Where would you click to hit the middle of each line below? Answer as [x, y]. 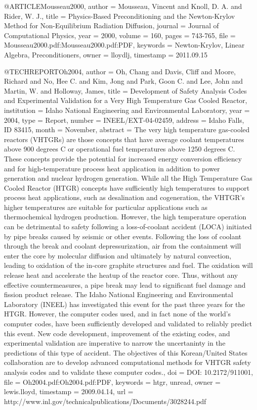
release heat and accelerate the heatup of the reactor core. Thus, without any [121, 275]
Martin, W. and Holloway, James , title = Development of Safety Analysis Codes [126, 90]
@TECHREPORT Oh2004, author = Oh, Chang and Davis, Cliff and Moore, [120, 71]
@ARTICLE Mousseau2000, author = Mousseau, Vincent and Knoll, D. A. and [123, 6]
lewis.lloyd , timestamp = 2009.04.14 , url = [69, 391]
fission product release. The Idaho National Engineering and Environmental [119, 294]
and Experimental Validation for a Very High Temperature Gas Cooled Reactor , [126, 100]
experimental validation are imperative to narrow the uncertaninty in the [115, 343]
